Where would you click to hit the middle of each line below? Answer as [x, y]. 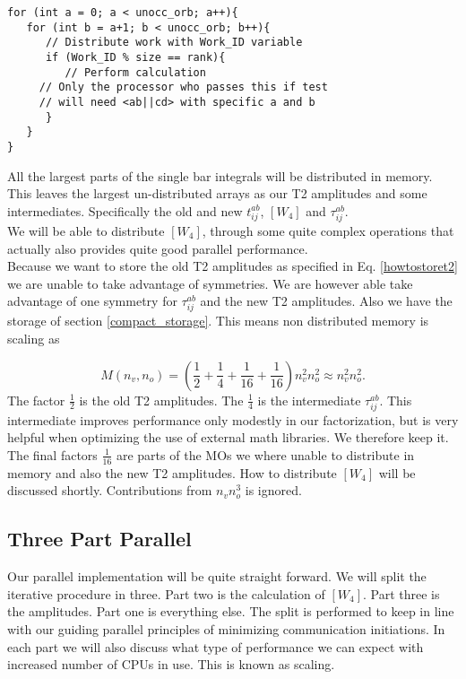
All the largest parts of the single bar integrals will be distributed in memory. [220, 175]
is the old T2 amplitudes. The [161, 400]
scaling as [34, 339]
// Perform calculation [135, 72]
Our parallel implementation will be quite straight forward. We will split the [217, 576]
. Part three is [401, 593]
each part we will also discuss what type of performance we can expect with [216, 646]
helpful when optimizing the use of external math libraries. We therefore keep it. [228, 437]
